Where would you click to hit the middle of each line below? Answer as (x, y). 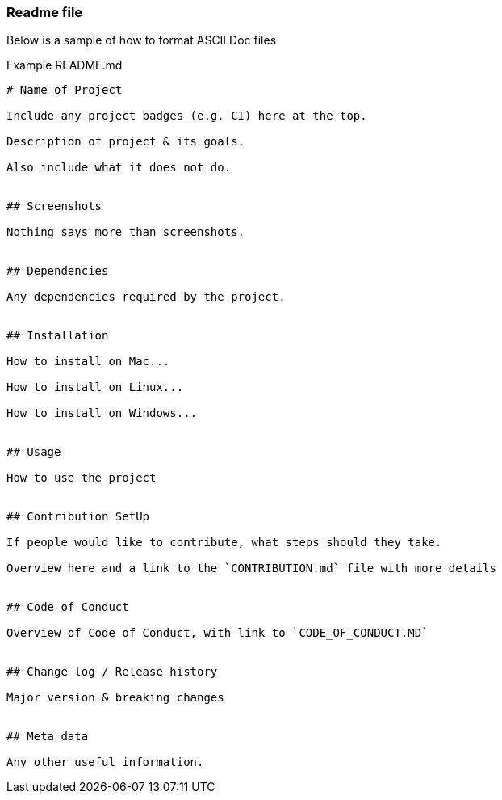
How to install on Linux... (95, 387)
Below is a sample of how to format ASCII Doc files (142, 40)
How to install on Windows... (102, 413)
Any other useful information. (105, 762)
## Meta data (48, 737)
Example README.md (65, 65)
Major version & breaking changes (115, 698)
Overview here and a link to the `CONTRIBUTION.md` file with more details (251, 568)
